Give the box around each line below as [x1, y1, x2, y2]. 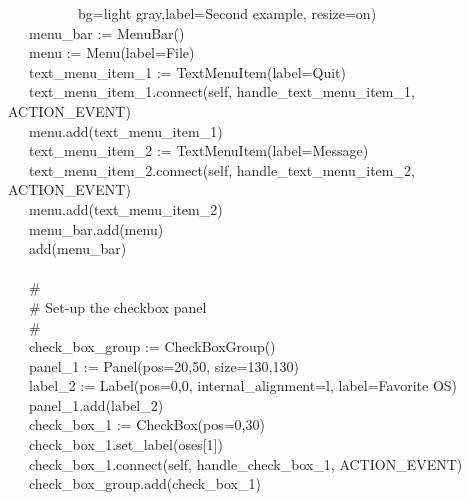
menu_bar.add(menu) [28, 218, 164, 239]
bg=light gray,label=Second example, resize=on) [77, 3, 377, 23]
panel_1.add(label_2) [28, 394, 164, 415]
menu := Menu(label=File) [28, 42, 195, 63]
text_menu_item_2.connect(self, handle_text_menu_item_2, [28, 159, 415, 180]
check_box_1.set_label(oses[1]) [28, 434, 223, 455]
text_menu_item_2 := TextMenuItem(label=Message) [28, 140, 369, 161]
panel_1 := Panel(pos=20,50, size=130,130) [28, 355, 299, 376]
